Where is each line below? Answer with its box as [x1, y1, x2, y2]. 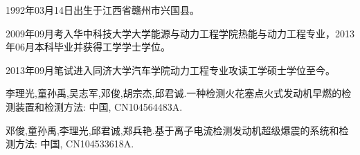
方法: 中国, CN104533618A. [15, 136, 134, 151]
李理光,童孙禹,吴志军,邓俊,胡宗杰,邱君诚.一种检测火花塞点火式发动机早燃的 [6, 86, 342, 100]
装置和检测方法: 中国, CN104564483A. [15, 99, 183, 113]
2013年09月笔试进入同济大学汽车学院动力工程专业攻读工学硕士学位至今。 [6, 62, 335, 77]
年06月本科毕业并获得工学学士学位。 [6, 39, 170, 54]
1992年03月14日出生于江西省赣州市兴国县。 [6, 3, 199, 17]
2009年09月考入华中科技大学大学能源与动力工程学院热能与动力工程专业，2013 [6, 26, 354, 40]
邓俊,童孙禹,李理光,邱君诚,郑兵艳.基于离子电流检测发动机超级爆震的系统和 [6, 122, 339, 137]
